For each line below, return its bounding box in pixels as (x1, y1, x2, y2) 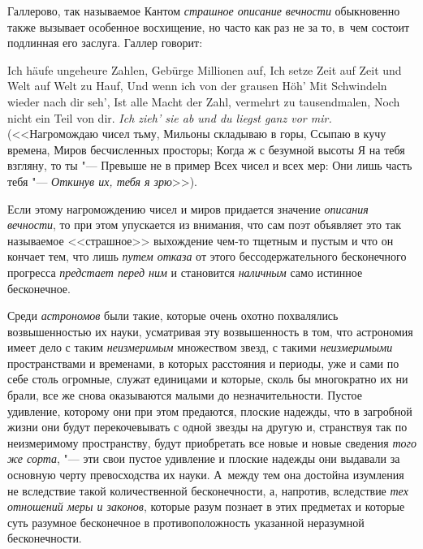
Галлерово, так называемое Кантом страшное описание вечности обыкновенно (7, 2, 400, 19)
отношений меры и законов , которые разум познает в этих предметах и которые (7, 498, 405, 515)
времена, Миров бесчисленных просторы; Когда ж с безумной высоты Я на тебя (7, 140, 405, 158)
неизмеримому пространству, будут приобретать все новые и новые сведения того (7, 434, 417, 451)
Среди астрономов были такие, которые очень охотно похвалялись (7, 307, 339, 324)
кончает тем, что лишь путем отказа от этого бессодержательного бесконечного (7, 248, 407, 265)
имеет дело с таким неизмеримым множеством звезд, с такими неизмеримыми (7, 339, 393, 356)
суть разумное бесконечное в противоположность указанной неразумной (7, 513, 365, 530)
